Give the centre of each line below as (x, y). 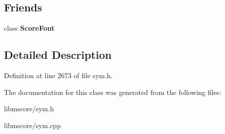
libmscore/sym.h (29, 109)
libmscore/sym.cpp (32, 125)
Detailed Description (58, 55)
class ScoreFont (29, 28)
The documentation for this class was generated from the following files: (113, 92)
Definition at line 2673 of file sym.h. (58, 75)
